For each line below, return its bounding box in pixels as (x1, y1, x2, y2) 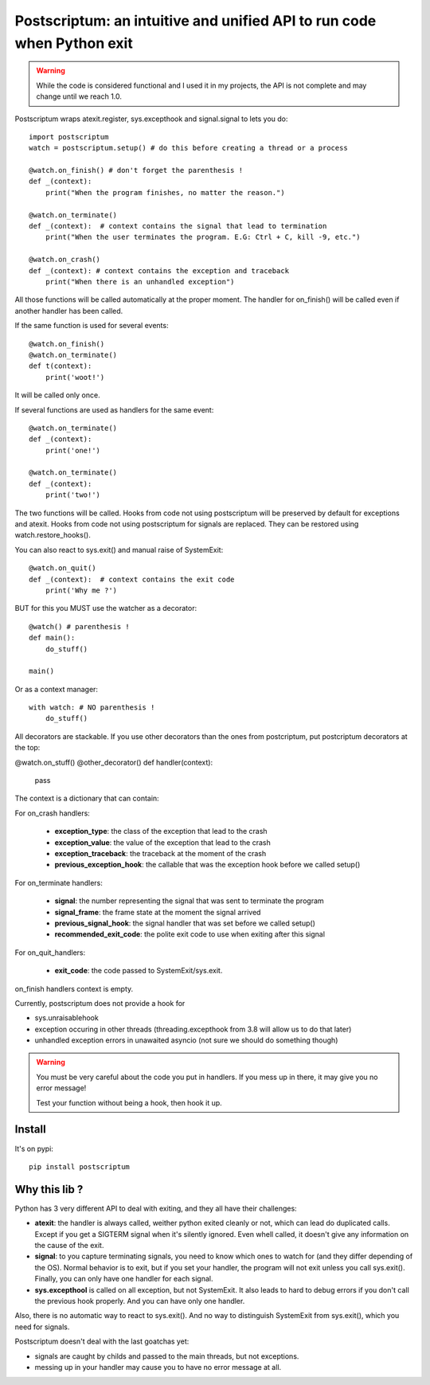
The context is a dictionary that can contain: (14, 793, 159, 804)
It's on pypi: (14, 1144, 53, 1153)
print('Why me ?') (45, 585, 118, 595)
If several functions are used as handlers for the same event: (14, 405, 214, 414)
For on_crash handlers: (14, 808, 91, 818)
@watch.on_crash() (29, 255, 101, 264)
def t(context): (29, 362, 92, 370)
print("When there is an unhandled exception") (45, 277, 235, 286)
